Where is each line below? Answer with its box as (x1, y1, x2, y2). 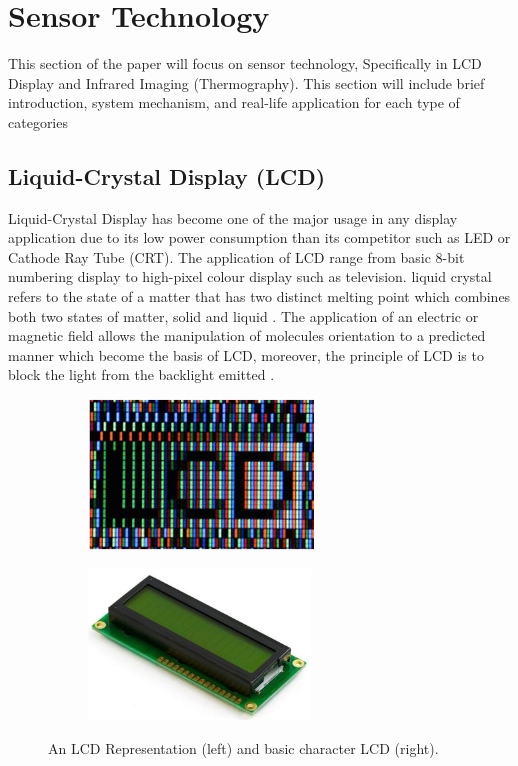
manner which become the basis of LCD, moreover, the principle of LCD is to (8, 344, 484, 365)
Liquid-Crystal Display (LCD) (8, 160, 326, 191)
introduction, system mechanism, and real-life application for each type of (8, 92, 460, 113)
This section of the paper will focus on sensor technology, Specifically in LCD (8, 53, 482, 74)
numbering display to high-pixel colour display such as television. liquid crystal (8, 266, 492, 287)
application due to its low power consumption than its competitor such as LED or (8, 227, 511, 248)
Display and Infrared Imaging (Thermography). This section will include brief (8, 72, 485, 93)
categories (8, 111, 68, 132)
